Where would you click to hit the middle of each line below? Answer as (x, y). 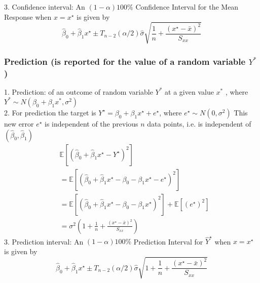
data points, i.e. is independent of (199, 123)
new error (19, 123)
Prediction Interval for (168, 241)
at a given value (189, 91)
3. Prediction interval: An (44, 241)
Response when (28, 16)
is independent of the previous (91, 123)
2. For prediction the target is (50, 112)
